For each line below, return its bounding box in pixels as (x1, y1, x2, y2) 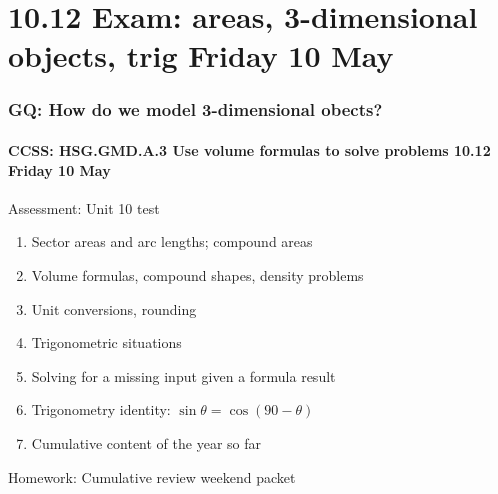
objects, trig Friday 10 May (8, 35, 394, 76)
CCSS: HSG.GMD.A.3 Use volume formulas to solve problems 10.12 (8, 140, 491, 160)
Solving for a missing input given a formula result (31, 365, 336, 386)
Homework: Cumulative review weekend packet (8, 466, 296, 487)
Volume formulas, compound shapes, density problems (31, 264, 364, 285)
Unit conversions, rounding (31, 298, 197, 319)
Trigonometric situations (31, 332, 182, 353)
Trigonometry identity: (31, 399, 171, 420)
